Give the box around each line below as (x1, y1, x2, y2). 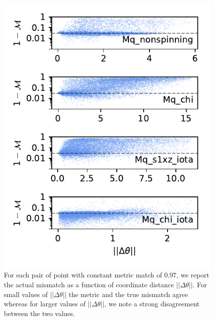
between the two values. (4, 308, 75, 318)
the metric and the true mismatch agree (68, 289, 188, 299)
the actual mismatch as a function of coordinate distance (4, 279, 174, 289)
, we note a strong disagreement (104, 299, 200, 309)
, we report (176, 270, 210, 280)
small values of (4, 289, 48, 299)
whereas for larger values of (4, 299, 86, 309)
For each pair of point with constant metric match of (4, 270, 162, 280)
